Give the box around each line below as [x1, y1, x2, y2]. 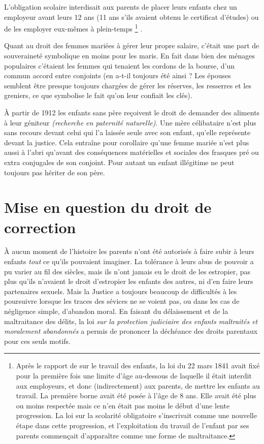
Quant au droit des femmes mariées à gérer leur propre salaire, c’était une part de [4, 40, 259, 51]
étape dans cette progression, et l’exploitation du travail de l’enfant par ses [16, 420, 249, 430]
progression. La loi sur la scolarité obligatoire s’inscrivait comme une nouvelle [16, 410, 257, 421]
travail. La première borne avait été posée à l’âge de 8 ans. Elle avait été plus [16, 390, 256, 401]
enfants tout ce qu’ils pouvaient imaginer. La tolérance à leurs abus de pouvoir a [4, 256, 254, 267]
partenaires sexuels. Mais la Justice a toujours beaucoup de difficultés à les [4, 286, 237, 296]
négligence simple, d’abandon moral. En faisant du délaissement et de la [4, 306, 228, 316]
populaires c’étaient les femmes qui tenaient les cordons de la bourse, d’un [4, 60, 235, 71]
